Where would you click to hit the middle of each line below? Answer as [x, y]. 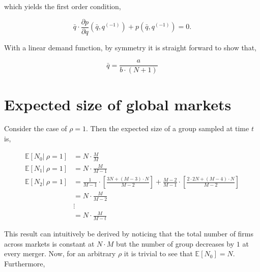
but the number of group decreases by [175, 243]
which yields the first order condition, [63, 6]
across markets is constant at [49, 243]
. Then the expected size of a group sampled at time [168, 128]
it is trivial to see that [158, 253]
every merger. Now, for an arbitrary [60, 253]
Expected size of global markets [118, 104]
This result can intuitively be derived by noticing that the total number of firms [129, 234]
